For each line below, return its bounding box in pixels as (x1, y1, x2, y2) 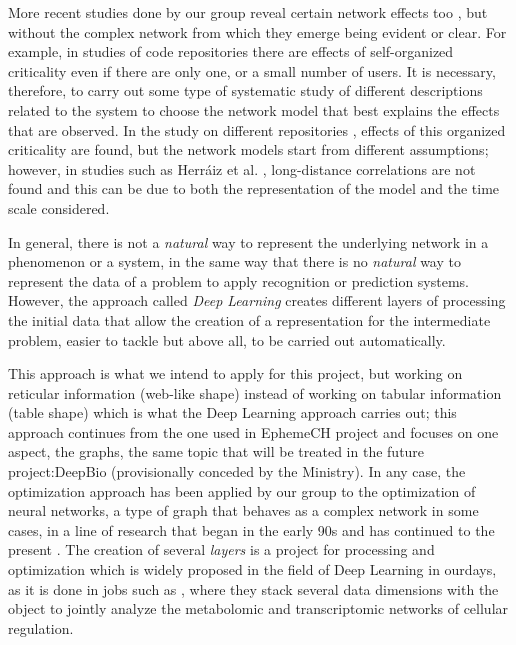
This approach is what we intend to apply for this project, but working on (8, 363, 463, 384)
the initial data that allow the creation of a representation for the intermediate (8, 309, 491, 330)
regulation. (8, 617, 74, 638)
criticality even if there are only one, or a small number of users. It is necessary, (8, 60, 496, 81)
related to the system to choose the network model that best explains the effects (8, 99, 500, 120)
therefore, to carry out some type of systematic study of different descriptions (8, 80, 483, 101)
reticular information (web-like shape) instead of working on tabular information (8, 382, 502, 403)
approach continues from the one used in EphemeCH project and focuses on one (8, 421, 499, 442)
